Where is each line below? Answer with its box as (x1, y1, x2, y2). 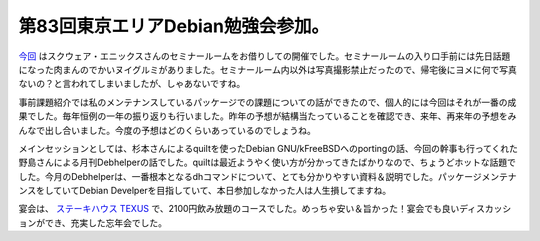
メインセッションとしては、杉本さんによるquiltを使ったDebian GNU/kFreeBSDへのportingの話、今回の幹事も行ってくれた (18, 142, 519, 154)
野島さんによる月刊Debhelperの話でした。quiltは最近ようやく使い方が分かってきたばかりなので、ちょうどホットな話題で (18, 156, 517, 169)
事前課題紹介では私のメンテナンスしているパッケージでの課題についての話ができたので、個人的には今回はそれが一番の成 (18, 96, 517, 108)
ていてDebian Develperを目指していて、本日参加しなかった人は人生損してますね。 (53, 185, 392, 197)
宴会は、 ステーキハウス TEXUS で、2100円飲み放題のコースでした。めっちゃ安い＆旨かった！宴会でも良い (18, 203, 460, 215)
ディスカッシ (458, 203, 512, 215)
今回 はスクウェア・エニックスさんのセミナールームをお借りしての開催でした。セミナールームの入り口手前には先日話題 (18, 50, 511, 62)
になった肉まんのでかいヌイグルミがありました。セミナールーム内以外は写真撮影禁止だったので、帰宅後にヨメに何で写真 (18, 63, 517, 75)
